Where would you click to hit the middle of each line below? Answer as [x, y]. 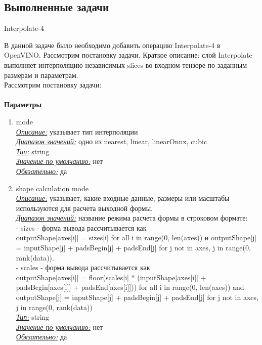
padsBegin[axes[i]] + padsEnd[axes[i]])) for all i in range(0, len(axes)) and [130, 287]
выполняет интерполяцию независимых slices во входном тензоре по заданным [126, 64]
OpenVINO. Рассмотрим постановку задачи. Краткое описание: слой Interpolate [128, 55]
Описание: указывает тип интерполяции [77, 131]
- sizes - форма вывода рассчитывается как [81, 227]
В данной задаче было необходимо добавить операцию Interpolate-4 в [112, 45]
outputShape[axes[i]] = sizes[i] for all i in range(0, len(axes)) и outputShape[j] [136, 238]
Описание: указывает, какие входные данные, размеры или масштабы [123, 198]
